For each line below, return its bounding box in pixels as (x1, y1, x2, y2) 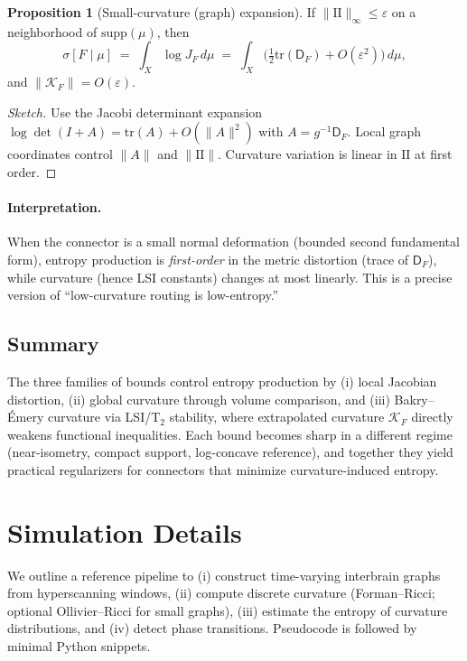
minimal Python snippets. (7, 637, 151, 655)
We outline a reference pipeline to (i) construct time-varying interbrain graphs (7, 565, 441, 584)
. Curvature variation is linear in (218, 144, 397, 163)
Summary (7, 330, 99, 358)
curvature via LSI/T (47, 407, 161, 426)
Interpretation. (7, 198, 102, 217)
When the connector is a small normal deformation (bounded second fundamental (7, 232, 460, 251)
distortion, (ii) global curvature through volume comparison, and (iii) (7, 389, 390, 408)
